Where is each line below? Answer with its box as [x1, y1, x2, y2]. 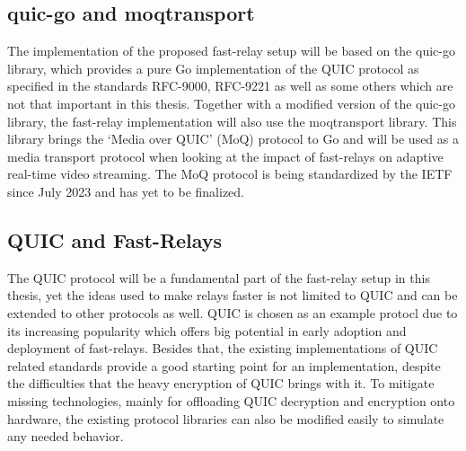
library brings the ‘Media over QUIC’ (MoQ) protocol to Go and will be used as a [7, 129, 459, 148]
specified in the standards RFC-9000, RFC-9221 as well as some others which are [7, 76, 453, 95]
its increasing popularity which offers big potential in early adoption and [7, 321, 407, 340]
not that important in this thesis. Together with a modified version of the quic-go [7, 93, 455, 112]
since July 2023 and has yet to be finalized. [7, 181, 245, 200]
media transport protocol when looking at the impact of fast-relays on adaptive [7, 146, 444, 165]
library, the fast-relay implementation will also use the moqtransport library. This [7, 111, 457, 130]
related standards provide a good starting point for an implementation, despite [7, 356, 441, 375]
